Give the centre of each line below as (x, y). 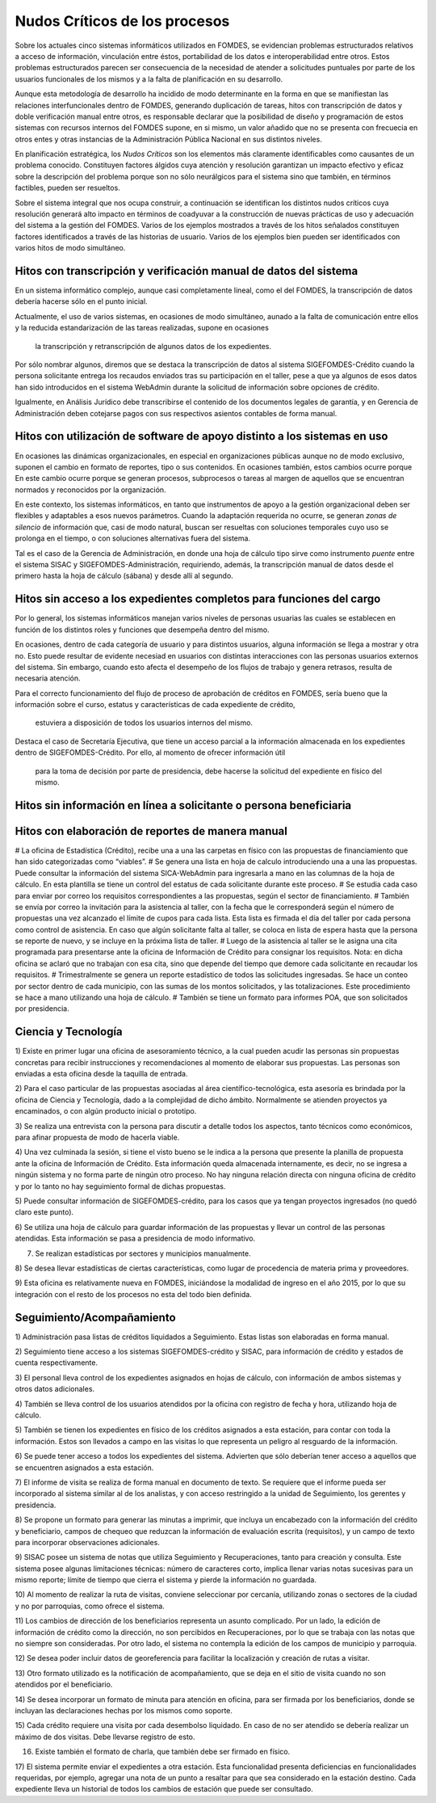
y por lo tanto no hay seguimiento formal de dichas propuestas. (120, 1186)
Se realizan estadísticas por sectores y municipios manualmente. (143, 1253)
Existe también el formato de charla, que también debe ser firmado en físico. (163, 1752)
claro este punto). (44, 1212)
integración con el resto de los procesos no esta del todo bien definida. (133, 1294)
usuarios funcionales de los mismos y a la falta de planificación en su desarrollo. (149, 79)
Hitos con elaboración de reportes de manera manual (151, 831)
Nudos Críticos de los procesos (122, 21)
